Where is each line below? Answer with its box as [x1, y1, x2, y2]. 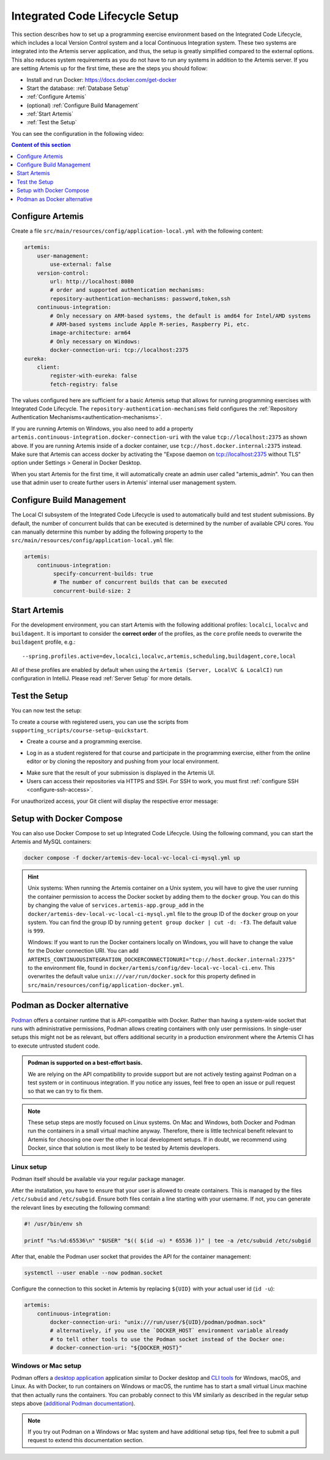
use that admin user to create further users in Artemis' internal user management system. [11, 479, 237, 486]
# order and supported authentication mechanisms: [50, 286, 205, 294]
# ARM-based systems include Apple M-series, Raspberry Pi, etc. [50, 321, 250, 327]
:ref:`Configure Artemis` [26, 93, 87, 100]
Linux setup [11, 1163, 47, 1171]
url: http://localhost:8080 [50, 278, 134, 285]
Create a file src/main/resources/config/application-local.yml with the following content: [11, 227, 263, 235]
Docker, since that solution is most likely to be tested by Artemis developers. [28, 1144, 220, 1152]
